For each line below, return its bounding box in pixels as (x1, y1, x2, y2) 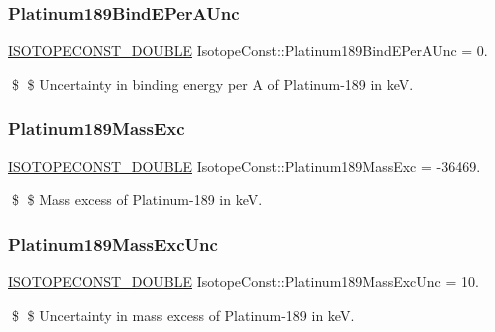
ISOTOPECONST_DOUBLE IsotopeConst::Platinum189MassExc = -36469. (8, 155, 481, 176)
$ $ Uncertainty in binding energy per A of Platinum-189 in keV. (11, 73, 414, 94)
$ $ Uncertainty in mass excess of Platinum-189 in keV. (11, 304, 355, 325)
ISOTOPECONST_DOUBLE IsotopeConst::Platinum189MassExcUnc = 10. (8, 271, 479, 292)
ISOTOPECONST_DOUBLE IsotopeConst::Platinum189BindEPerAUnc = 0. (8, 40, 488, 61)
